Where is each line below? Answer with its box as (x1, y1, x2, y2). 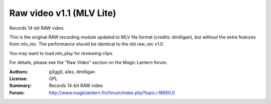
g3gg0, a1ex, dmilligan (49, 68, 95, 74)
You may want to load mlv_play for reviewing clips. (9, 50, 114, 56)
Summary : (9, 82, 32, 88)
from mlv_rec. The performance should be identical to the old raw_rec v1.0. (9, 41, 165, 47)
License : (9, 75, 28, 81)
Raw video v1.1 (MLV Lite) (9, 7, 116, 18)
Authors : (9, 68, 29, 74)
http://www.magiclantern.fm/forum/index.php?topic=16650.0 (49, 89, 175, 95)
